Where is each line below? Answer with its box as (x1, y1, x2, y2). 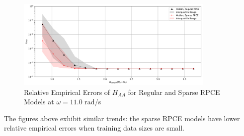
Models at (24, 96, 54, 107)
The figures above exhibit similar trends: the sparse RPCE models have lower (4, 113, 240, 123)
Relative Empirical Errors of (24, 87, 110, 97)
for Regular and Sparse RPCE (128, 87, 220, 97)
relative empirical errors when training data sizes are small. (4, 123, 185, 133)
